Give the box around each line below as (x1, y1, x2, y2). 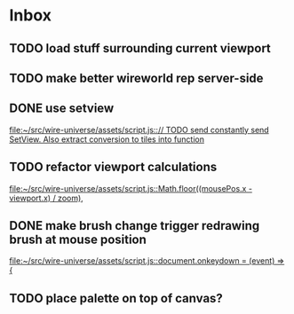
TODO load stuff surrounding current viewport (9, 41, 271, 56)
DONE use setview (9, 101, 115, 116)
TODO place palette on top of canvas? (9, 290, 224, 306)
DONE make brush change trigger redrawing (9, 218, 260, 233)
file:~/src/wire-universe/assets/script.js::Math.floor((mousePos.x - (9, 183, 253, 193)
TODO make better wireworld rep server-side (9, 70, 264, 85)
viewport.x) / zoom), (9, 192, 84, 203)
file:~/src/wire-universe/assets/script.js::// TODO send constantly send (9, 124, 269, 135)
